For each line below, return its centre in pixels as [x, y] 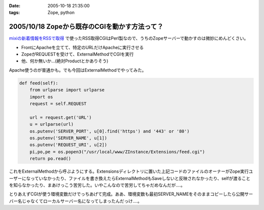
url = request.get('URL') [61, 117]
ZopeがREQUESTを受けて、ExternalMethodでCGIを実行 [77, 54]
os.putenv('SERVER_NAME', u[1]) [68, 138]
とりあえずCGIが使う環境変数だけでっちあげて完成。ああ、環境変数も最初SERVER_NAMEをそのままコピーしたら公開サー [131, 194]
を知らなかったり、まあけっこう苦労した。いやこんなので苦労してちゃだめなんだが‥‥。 [97, 185]
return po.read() [50, 159]
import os [41, 97]
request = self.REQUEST [58, 104]
